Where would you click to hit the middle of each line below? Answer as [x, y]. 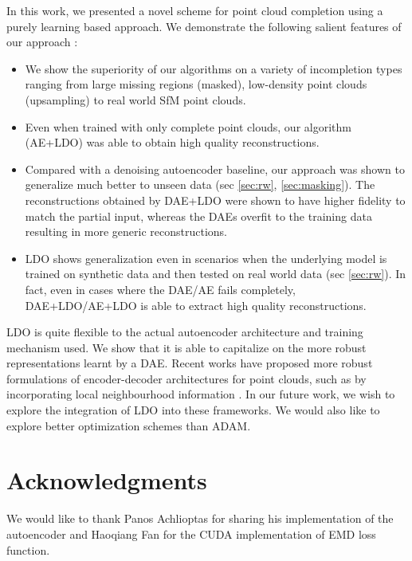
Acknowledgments [107, 480]
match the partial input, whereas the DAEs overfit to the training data [198, 216]
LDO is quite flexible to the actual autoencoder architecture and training [185, 332]
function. [28, 549]
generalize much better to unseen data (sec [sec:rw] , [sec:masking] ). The [200, 184]
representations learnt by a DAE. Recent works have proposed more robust [190, 363]
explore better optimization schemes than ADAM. [129, 425]
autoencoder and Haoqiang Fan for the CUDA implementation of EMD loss [191, 534]
